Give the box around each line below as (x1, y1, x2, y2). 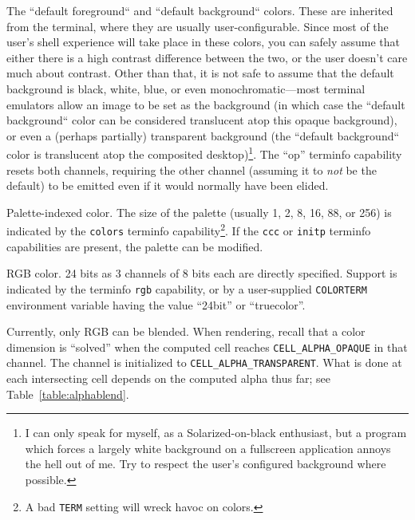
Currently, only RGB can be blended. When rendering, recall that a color (6, 323, 366, 340)
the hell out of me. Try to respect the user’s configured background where (25, 455, 386, 472)
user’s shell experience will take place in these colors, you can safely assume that (6, 33, 400, 50)
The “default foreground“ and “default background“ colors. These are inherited (6, 2, 393, 18)
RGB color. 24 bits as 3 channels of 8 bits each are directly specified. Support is (6, 265, 397, 282)
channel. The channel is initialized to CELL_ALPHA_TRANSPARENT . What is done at (6, 354, 402, 371)
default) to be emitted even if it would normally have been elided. (6, 177, 329, 194)
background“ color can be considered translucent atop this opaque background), (6, 112, 397, 128)
